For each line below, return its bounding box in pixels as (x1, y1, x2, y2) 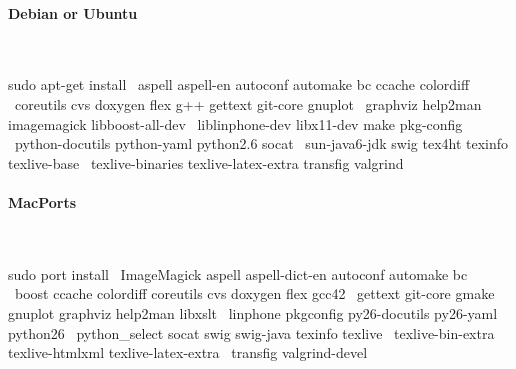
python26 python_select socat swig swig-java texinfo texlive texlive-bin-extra (8, 322, 495, 343)
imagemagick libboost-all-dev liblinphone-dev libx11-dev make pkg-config (8, 113, 463, 134)
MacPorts (8, 191, 77, 212)
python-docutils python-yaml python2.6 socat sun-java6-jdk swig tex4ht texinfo (14, 133, 509, 154)
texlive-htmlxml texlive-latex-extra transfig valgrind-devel (8, 342, 368, 363)
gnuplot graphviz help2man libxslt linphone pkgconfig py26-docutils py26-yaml (8, 302, 498, 323)
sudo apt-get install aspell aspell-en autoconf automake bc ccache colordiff (8, 74, 470, 95)
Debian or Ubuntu (8, 2, 138, 23)
